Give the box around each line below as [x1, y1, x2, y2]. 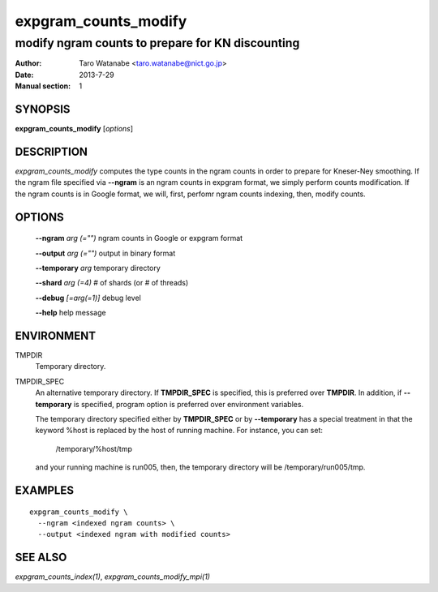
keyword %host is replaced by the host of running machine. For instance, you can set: [35, 426, 324, 435]
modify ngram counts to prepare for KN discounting [15, 36, 300, 50]
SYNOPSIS [15, 102, 71, 116]
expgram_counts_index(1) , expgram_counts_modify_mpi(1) [15, 572, 211, 581]
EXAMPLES [15, 483, 75, 497]
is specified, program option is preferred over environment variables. [73, 399, 304, 409]
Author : [15, 58, 42, 68]
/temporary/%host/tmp [55, 444, 133, 453]
